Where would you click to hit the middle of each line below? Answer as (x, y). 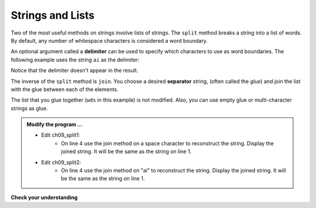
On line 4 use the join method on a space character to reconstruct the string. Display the (168, 143)
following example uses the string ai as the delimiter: (75, 60)
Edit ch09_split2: (61, 162)
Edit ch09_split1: (61, 135)
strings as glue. (29, 108)
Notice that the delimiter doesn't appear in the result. (75, 71)
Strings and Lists (53, 15)
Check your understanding (44, 197)
